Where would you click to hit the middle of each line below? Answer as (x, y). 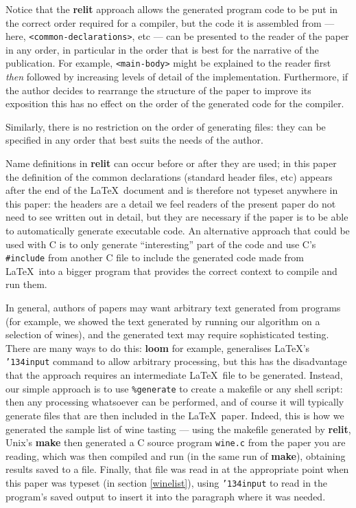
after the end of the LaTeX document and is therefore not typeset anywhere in (172, 190)
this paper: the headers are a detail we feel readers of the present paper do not (171, 203)
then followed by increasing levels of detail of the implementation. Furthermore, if (177, 77)
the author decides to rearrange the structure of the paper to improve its (158, 90)
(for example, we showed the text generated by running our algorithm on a (163, 321)
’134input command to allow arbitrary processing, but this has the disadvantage (176, 361)
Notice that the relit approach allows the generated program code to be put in (172, 9)
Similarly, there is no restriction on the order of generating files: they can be (166, 126)
